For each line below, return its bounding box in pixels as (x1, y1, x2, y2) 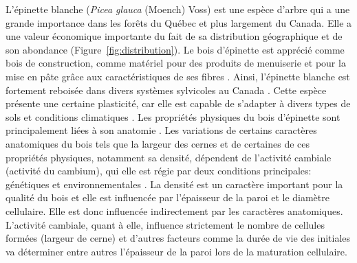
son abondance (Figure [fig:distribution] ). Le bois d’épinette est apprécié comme (6, 42, 345, 56)
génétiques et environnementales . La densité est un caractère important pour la (6, 176, 343, 191)
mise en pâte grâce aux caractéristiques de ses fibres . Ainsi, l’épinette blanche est (6, 69, 350, 83)
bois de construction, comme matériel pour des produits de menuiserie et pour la (6, 56, 346, 70)
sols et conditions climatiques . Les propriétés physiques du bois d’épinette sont (6, 109, 340, 124)
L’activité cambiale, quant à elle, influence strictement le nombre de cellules (6, 217, 325, 231)
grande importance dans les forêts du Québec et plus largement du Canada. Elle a (6, 15, 352, 30)
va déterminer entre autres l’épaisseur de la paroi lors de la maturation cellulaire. (6, 244, 347, 258)
